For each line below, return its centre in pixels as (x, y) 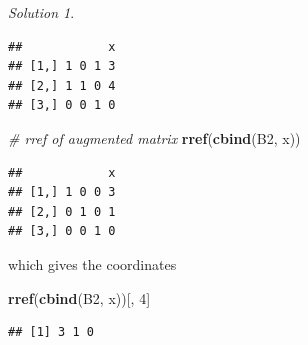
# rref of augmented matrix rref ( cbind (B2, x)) (154, 137)
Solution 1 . (41, 12)
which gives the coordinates (92, 263)
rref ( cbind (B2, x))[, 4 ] (79, 297)
